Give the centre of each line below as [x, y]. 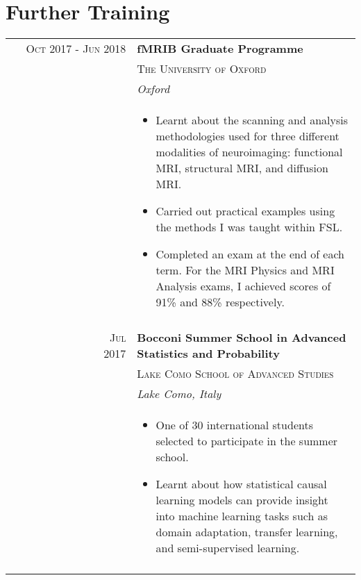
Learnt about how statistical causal [241, 484]
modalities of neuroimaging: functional [249, 152]
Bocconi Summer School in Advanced [242, 338]
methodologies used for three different [247, 136]
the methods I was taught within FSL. [249, 227]
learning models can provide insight [242, 500]
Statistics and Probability [208, 354]
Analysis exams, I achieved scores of [243, 286]
